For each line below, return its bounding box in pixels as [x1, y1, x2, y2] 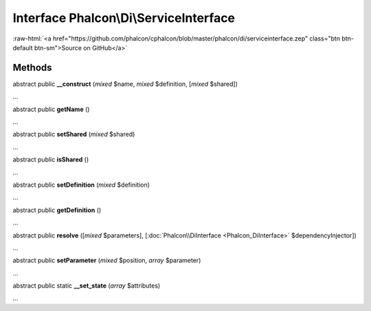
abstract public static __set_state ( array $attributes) [12, 281, 161, 290]
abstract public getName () [12, 105, 90, 113]
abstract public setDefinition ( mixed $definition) [12, 181, 150, 189]
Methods [12, 62, 52, 73]
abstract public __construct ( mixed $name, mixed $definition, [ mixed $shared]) [12, 80, 238, 88]
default [12, 43, 34, 51]
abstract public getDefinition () [12, 206, 102, 214]
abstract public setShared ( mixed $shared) [12, 130, 135, 139]
